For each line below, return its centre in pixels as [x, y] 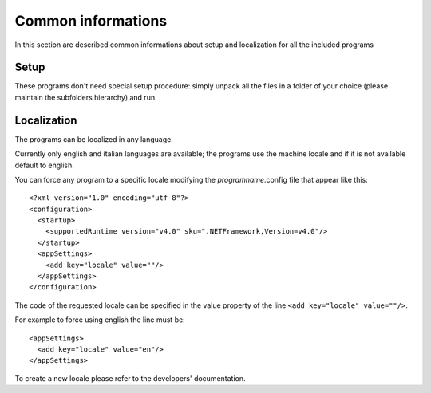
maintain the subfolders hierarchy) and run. [86, 97]
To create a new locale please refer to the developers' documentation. [130, 378]
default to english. [45, 165]
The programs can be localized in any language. [94, 139]
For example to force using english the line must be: [100, 320]
